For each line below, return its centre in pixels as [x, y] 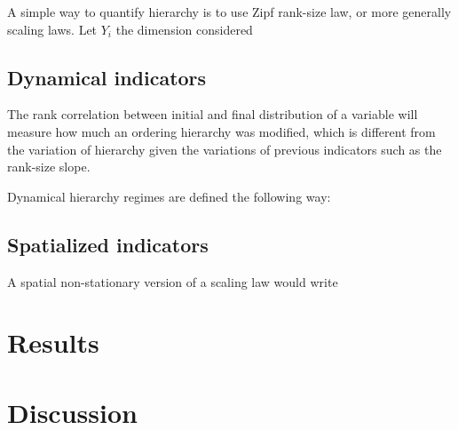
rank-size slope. [49, 167]
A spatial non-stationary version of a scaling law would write [173, 281]
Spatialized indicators [108, 244]
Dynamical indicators [107, 77]
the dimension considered [184, 29]
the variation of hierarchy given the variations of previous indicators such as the [225, 149]
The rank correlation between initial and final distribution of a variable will [213, 114]
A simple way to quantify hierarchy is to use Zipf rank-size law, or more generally [229, 12]
